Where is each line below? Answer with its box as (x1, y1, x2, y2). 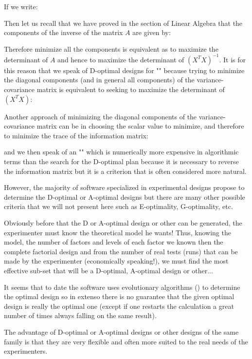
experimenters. (4, 346, 48, 356)
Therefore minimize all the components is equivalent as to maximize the (4, 43, 218, 54)
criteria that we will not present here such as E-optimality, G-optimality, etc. (4, 201, 233, 211)
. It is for (219, 54, 246, 64)
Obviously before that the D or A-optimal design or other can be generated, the (4, 218, 242, 227)
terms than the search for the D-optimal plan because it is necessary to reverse (4, 156, 239, 167)
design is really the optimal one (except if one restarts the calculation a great (4, 301, 234, 311)
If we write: (4, 1, 38, 11)
